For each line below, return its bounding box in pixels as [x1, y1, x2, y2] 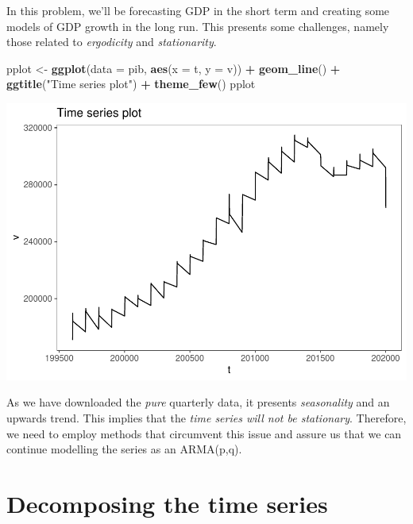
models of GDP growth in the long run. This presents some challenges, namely [6, 17, 389, 34]
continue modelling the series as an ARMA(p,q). [6, 441, 242, 457]
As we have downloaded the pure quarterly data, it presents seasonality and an [6, 394, 390, 410]
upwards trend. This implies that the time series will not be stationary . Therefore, [6, 410, 407, 426]
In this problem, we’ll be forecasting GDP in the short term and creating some [6, 2, 390, 18]
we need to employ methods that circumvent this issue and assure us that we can [6, 425, 402, 441]
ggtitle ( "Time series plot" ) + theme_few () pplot [6, 75, 256, 92]
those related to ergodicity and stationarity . [6, 33, 217, 50]
